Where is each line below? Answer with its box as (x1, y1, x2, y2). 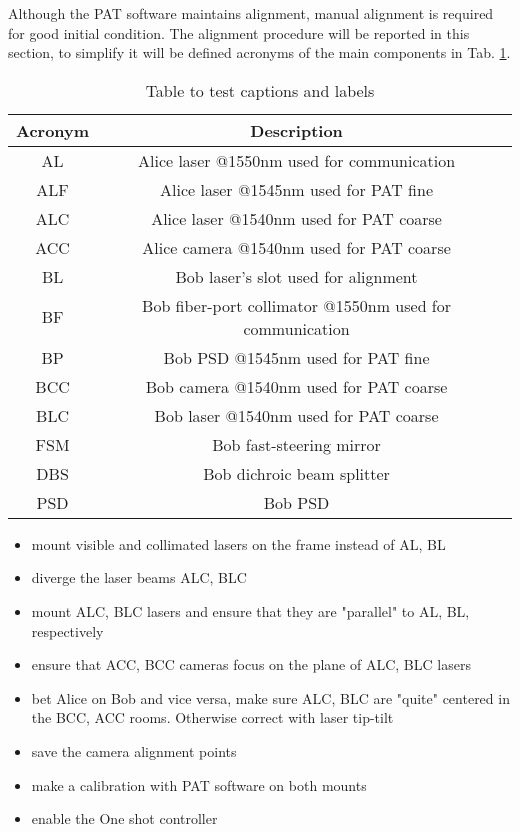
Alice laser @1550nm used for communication (137, 148, 456, 172)
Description (250, 118, 343, 142)
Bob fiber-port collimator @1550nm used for (142, 293, 452, 317)
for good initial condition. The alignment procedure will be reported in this (8, 22, 470, 43)
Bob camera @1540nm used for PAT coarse (145, 374, 448, 398)
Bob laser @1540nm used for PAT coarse (154, 403, 439, 427)
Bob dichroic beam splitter (203, 461, 390, 485)
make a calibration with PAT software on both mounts (31, 774, 367, 795)
